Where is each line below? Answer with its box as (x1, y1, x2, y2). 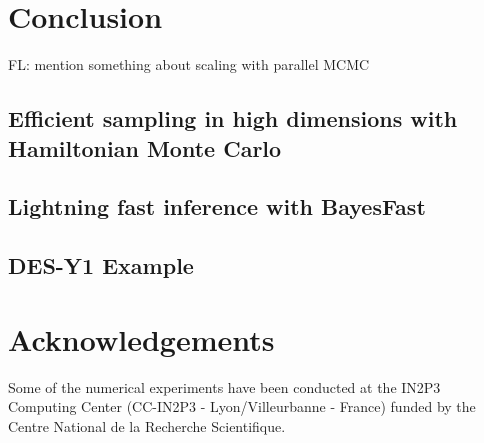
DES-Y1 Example (8, 250, 194, 281)
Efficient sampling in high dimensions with (8, 103, 458, 134)
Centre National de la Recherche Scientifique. (8, 415, 286, 436)
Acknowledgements (8, 318, 275, 359)
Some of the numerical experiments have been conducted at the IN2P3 (8, 376, 441, 397)
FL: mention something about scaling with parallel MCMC (8, 54, 370, 75)
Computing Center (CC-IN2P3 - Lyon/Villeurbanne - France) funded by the (8, 396, 476, 417)
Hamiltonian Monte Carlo (8, 132, 282, 163)
